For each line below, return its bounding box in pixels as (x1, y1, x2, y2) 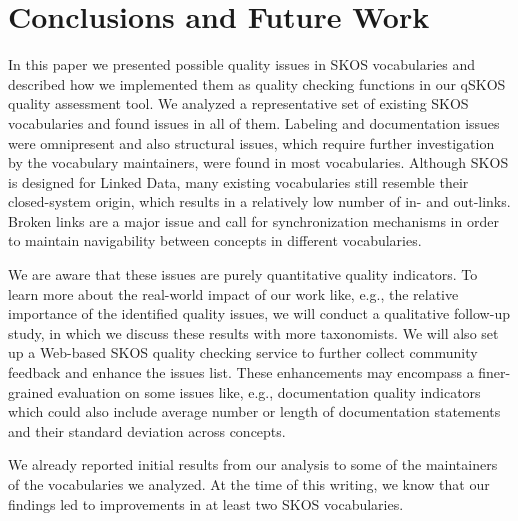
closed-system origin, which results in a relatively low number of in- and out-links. (8, 191, 511, 212)
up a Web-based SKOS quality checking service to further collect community (8, 342, 478, 363)
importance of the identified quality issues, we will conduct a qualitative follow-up (8, 303, 510, 324)
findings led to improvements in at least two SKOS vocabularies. (8, 493, 404, 514)
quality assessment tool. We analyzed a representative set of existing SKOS (8, 93, 469, 114)
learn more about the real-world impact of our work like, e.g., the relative (8, 283, 459, 304)
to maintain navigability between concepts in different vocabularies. (8, 230, 422, 251)
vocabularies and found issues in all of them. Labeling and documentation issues (8, 112, 500, 133)
